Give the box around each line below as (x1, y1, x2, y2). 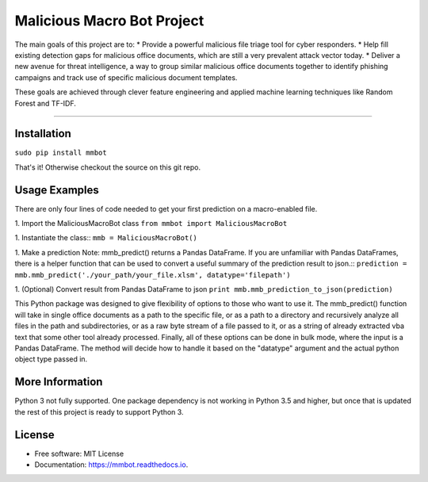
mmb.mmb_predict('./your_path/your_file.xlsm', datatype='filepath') (14, 270, 291, 279)
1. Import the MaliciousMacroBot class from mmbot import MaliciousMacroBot (14, 219, 288, 228)
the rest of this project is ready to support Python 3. (14, 407, 184, 416)
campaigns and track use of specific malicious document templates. (14, 72, 238, 82)
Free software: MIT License (34, 449, 124, 458)
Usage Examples (14, 183, 99, 197)
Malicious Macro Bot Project (14, 12, 204, 29)
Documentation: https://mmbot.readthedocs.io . (34, 460, 189, 469)
